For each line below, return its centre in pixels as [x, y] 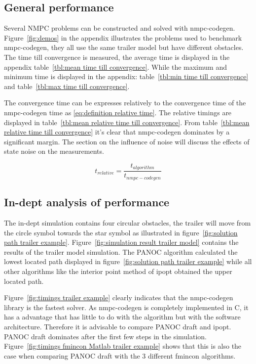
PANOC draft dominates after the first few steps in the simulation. [105, 336]
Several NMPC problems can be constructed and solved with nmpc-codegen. [120, 28]
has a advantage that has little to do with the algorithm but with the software [122, 317]
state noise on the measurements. [54, 151]
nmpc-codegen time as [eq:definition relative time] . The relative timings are [118, 112]
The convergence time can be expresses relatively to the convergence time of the [125, 103]
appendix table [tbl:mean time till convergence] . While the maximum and [115, 67]
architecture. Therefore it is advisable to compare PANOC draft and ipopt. [118, 326]
